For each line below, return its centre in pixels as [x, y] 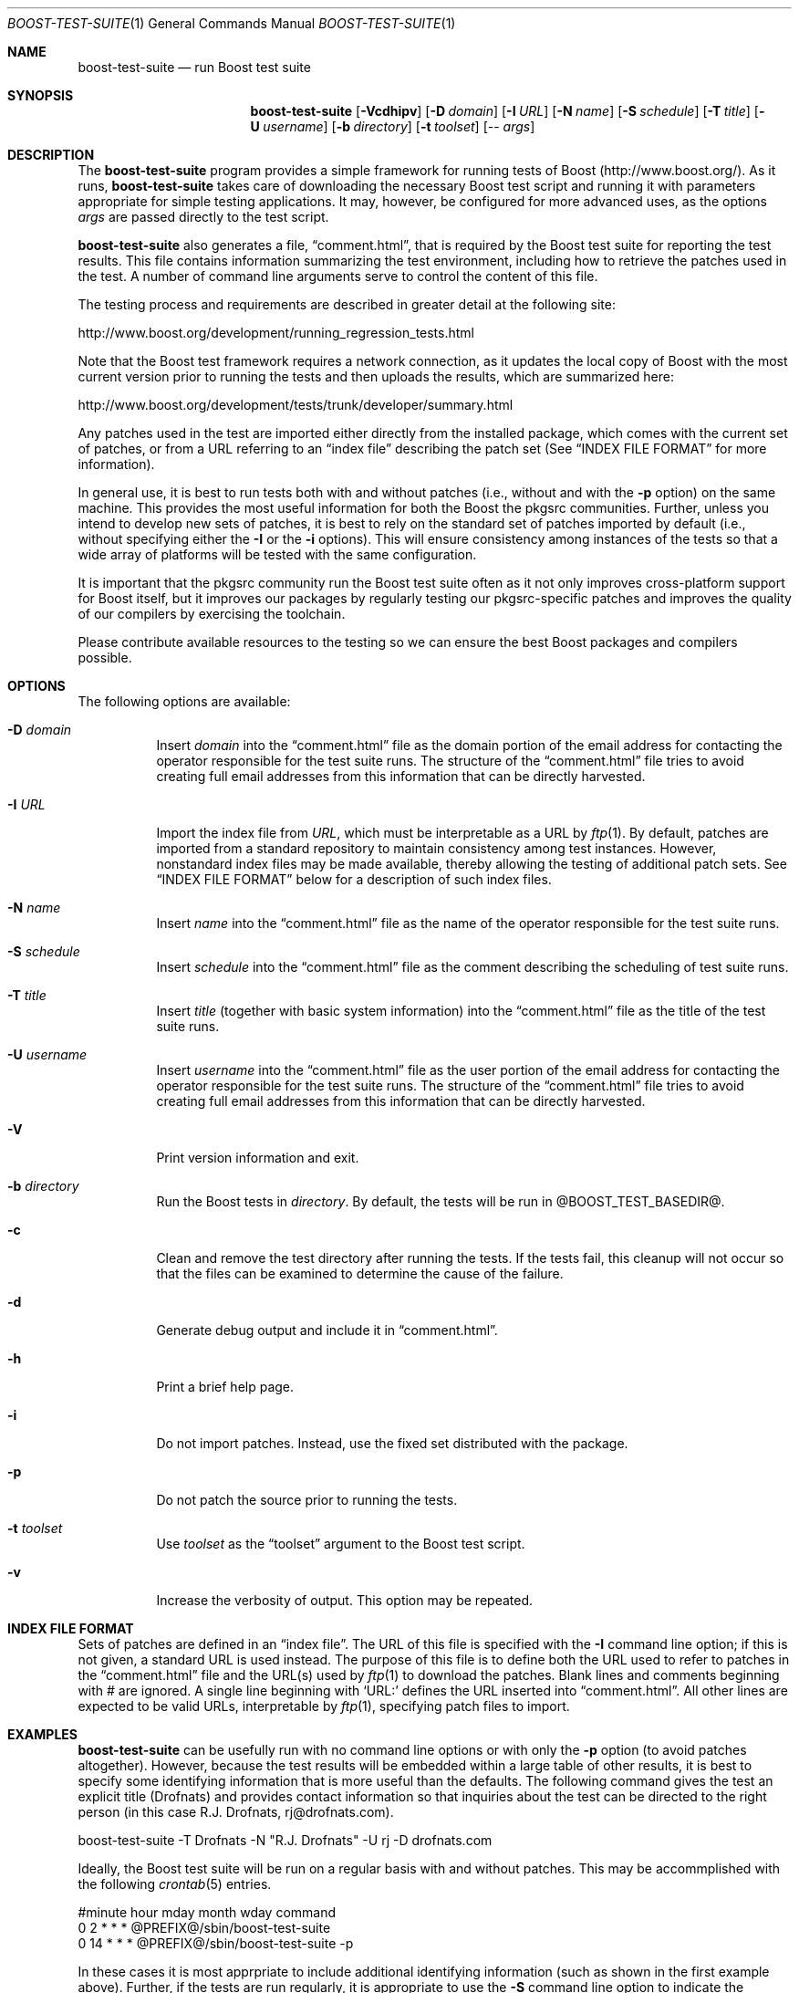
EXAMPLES [42, 1734]
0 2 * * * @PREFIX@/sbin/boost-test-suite [204, 1928]
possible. [105, 657]
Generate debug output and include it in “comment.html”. [327, 1330]
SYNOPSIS [41, 95]
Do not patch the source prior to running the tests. [307, 1500]
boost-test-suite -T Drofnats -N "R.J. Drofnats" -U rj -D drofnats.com [285, 1840]
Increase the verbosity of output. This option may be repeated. [345, 1600]
